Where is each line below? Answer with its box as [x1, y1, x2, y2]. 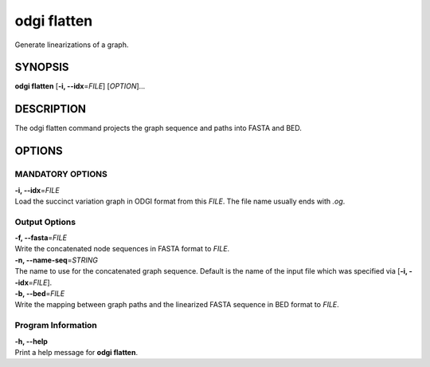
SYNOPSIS [14, 61, 69, 74]
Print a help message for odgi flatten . [14, 347, 139, 357]
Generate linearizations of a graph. [14, 40, 129, 49]
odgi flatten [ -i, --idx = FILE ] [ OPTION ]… [14, 81, 146, 91]
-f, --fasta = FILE [14, 233, 68, 243]
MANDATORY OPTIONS [14, 168, 107, 180]
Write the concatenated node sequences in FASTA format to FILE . [14, 244, 230, 254]
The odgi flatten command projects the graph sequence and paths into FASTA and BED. [14, 124, 302, 133]
